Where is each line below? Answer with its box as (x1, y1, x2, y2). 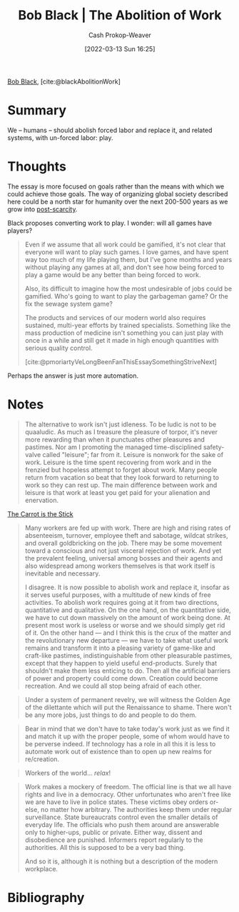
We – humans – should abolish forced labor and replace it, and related (7, 126, 213, 134)
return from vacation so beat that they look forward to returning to (24, 473, 220, 481)
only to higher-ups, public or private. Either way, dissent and (24, 828, 203, 836)
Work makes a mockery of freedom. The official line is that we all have (24, 782, 232, 791)
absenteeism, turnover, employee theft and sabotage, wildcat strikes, (24, 531, 228, 539)
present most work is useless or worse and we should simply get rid (24, 621, 225, 629)
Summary (7, 102, 66, 119)
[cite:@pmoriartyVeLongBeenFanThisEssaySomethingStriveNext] (24, 357, 218, 366)
